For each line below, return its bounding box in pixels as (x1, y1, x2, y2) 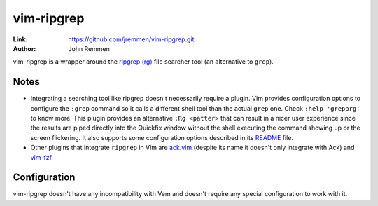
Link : (13, 35, 28, 43)
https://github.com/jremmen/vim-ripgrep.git (68, 35, 195, 43)
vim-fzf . (30, 153, 54, 161)
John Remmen (68, 44, 110, 53)
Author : (13, 44, 36, 53)
